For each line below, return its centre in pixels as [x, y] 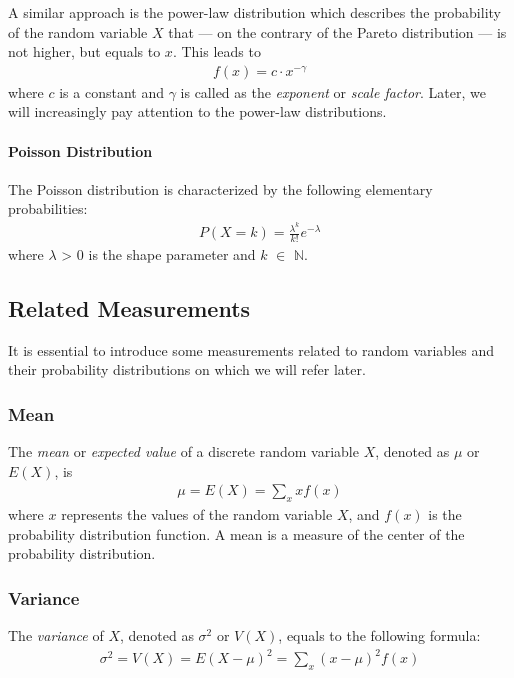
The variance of [56, 635]
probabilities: [48, 208]
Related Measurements [129, 307]
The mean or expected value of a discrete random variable [183, 451]
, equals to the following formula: [379, 635]
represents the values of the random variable [197, 514]
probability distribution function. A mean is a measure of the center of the [236, 533]
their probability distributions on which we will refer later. [187, 369]
